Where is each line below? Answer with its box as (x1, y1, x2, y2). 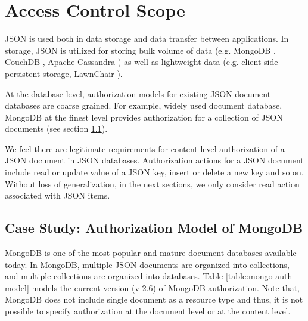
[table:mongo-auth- (225, 270, 295, 282)
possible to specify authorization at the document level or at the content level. (5, 305, 291, 317)
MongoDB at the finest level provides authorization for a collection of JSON (5, 110, 283, 123)
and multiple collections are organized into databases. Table (5, 270, 223, 282)
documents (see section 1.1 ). (5, 122, 108, 135)
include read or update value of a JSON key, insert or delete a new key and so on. (5, 166, 304, 178)
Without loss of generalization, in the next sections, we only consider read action (5, 177, 300, 190)
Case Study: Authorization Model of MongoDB (5, 218, 303, 237)
